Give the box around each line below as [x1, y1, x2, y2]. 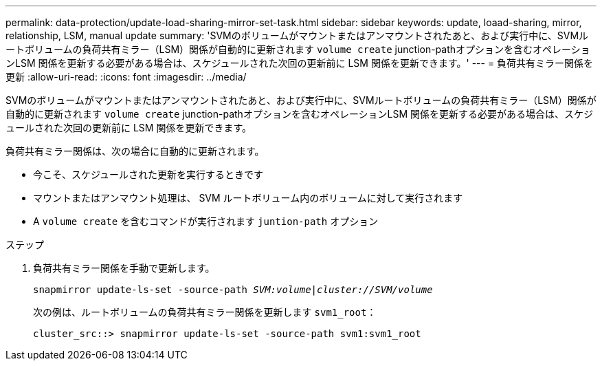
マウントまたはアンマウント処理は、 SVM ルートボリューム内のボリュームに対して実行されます [33, 192, 463, 204]
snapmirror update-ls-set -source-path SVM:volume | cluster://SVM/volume [33, 284, 433, 295]
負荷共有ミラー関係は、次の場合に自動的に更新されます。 [5, 145, 265, 157]
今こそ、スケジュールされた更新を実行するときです [33, 169, 264, 180]
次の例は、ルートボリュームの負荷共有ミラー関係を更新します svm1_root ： [33, 306, 377, 318]
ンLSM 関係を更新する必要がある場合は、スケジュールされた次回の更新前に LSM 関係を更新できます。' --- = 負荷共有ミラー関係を [5, 57, 594, 69]
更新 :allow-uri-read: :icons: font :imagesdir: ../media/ [5, 71, 247, 83]
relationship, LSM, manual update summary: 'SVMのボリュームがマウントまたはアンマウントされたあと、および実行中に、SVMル [5, 30, 589, 41]
